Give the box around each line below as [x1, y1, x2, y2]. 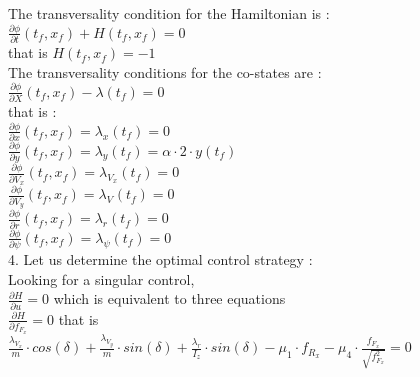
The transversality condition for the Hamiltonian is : [8, 3, 330, 23]
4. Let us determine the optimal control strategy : [8, 249, 313, 270]
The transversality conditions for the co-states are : [8, 61, 322, 82]
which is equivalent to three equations [53, 288, 286, 309]
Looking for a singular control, [8, 268, 195, 289]
